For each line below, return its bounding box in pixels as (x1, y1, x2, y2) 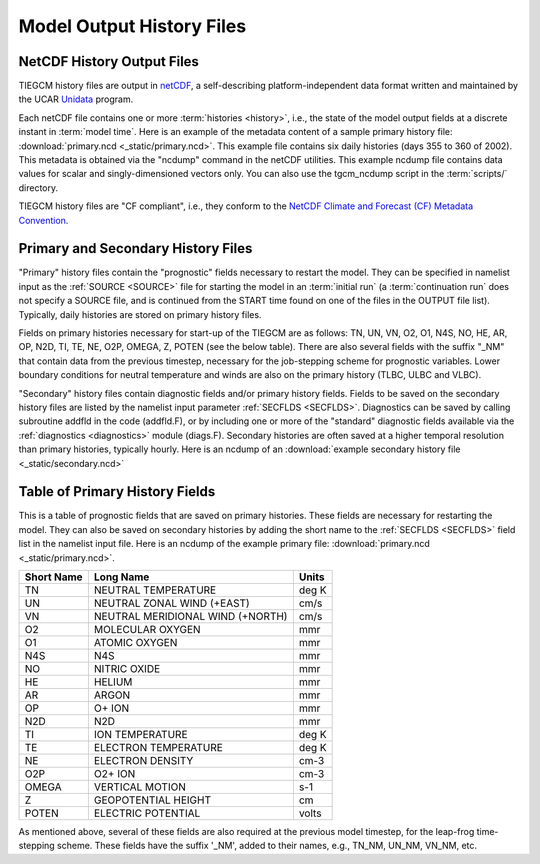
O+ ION (93, 701, 130, 715)
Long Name (93, 570, 150, 584)
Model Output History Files (18, 15, 247, 37)
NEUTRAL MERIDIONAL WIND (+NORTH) (93, 610, 288, 624)
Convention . (18, 214, 69, 226)
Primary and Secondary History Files (18, 240, 253, 257)
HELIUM (93, 675, 133, 689)
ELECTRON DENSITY (93, 754, 194, 768)
